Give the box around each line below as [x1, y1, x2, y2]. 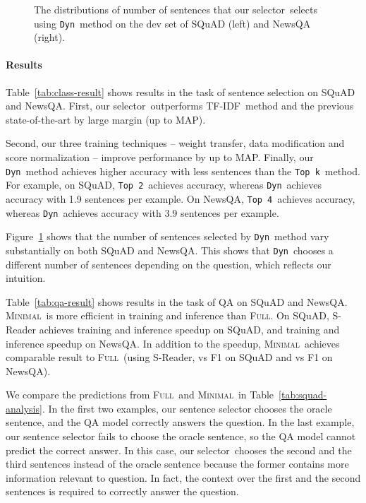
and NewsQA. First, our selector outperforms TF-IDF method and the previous [6, 98, 354, 113]
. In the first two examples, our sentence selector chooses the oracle [42, 401, 332, 415]
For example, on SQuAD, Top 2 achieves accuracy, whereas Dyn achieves [6, 177, 322, 192]
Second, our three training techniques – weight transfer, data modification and [6, 136, 345, 150]
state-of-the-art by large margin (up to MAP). [6, 112, 206, 126]
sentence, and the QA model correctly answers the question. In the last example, [6, 415, 355, 430]
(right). [34, 30, 66, 45]
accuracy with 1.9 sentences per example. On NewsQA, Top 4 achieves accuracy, [6, 191, 355, 206]
